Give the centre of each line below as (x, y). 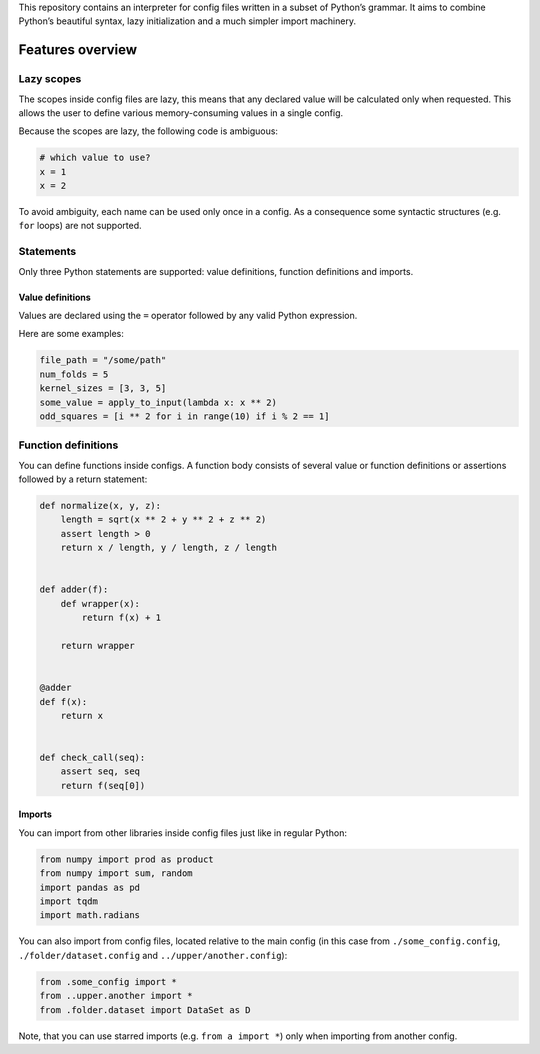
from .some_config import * (108, 981)
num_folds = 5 (74, 374)
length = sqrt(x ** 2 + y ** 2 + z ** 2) (163, 519)
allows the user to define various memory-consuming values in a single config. (181, 112)
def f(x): (63, 701)
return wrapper (97, 645)
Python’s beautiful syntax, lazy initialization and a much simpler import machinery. (187, 21)
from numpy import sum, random (116, 873)
